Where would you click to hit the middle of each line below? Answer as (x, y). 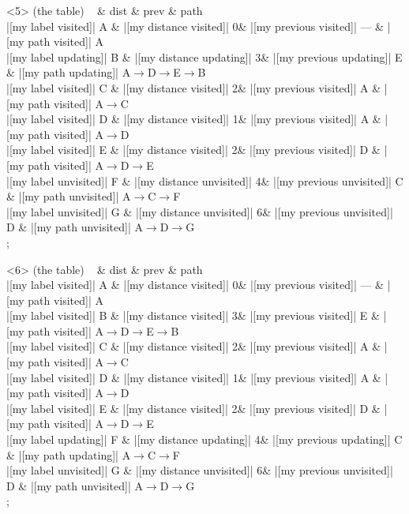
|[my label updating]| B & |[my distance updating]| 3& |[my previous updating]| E (204, 56)
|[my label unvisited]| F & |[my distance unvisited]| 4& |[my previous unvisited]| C (205, 180)
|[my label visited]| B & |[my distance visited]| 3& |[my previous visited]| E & (193, 315)
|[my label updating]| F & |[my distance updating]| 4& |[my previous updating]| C (204, 439)
